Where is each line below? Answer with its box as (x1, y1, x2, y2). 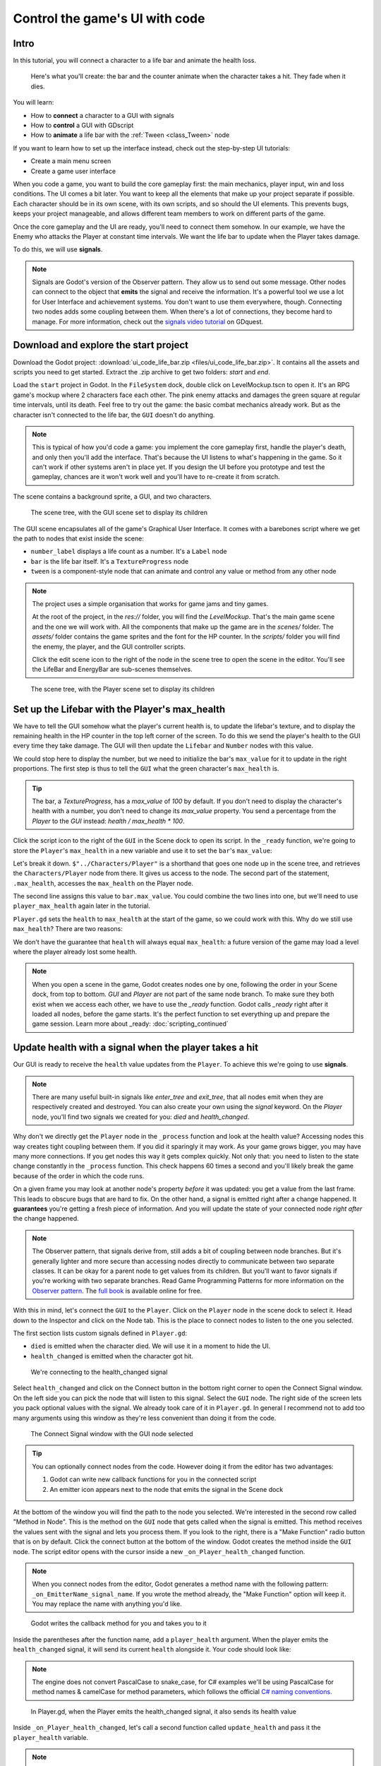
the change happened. (13, 1214, 79, 1223)
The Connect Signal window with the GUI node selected (30, 1430, 193, 1438)
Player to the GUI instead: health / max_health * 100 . (32, 817, 185, 825)
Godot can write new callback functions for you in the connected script (49, 1475, 257, 1483)
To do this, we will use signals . (13, 245, 103, 254)
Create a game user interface (30, 167, 116, 175)
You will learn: (13, 98, 54, 107)
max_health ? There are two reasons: (13, 925, 123, 933)
